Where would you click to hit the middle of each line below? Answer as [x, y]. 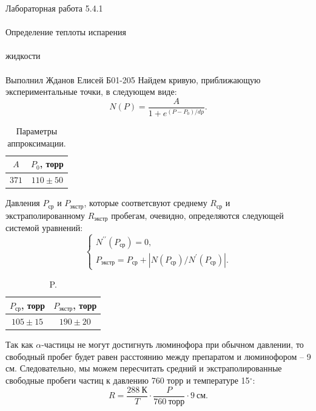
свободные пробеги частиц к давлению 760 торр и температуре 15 [128, 380]
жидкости [23, 56]
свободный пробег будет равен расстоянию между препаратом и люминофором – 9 [158, 356]
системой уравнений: [44, 228]
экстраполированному [45, 215]
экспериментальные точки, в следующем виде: [91, 92]
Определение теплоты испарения [66, 32]
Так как [19, 344]
